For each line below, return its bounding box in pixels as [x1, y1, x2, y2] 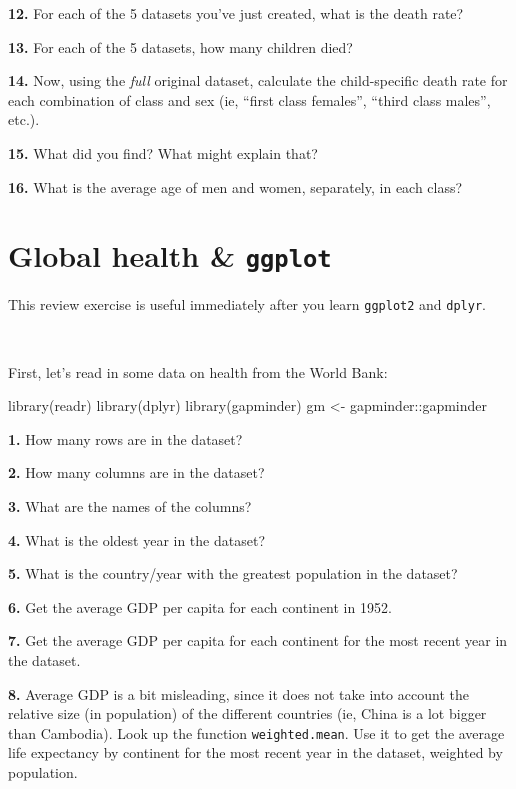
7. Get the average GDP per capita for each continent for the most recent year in [8, 630, 508, 651]
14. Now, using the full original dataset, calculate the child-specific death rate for [8, 70, 508, 91]
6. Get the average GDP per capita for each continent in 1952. [8, 596, 392, 617]
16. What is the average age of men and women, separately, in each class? [8, 176, 463, 197]
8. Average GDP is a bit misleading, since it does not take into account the [8, 683, 469, 704]
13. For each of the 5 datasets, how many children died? [8, 36, 353, 57]
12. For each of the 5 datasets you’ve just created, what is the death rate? [8, 3, 464, 23]
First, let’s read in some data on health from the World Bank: [8, 361, 388, 382]
